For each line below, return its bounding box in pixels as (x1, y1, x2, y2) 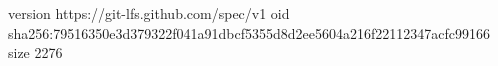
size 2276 (8, 42, 63, 63)
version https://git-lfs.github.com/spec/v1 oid (8, 3, 290, 23)
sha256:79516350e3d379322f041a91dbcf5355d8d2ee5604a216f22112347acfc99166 (8, 22, 490, 43)
